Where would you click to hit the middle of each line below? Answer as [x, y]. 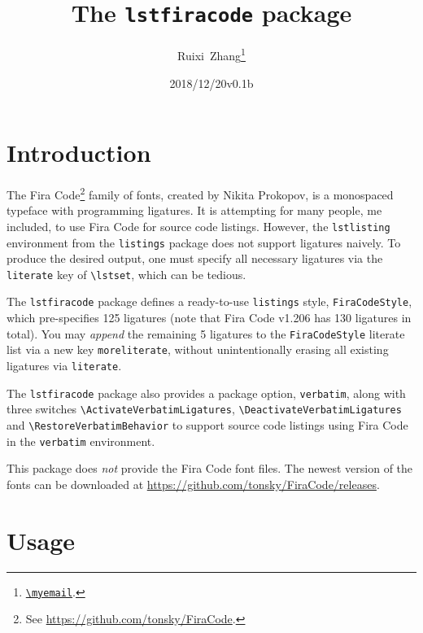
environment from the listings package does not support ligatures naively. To [204, 242]
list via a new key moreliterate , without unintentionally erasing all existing [198, 349]
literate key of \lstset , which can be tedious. [126, 274]
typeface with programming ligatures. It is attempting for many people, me [194, 210]
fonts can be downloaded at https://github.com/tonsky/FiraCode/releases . [193, 484]
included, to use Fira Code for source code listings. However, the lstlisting [198, 226]
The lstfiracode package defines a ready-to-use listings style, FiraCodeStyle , [209, 301]
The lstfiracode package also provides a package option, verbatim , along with [206, 393]
